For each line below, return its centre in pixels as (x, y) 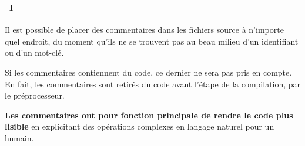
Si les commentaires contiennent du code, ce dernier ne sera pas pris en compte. (148, 72)
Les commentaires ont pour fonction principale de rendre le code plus (149, 115)
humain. (19, 137)
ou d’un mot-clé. (34, 52)
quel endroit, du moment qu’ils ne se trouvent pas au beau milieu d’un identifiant (152, 41)
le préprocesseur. (35, 95)
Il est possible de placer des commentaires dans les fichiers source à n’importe (144, 30)
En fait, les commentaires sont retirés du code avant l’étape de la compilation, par (153, 84)
